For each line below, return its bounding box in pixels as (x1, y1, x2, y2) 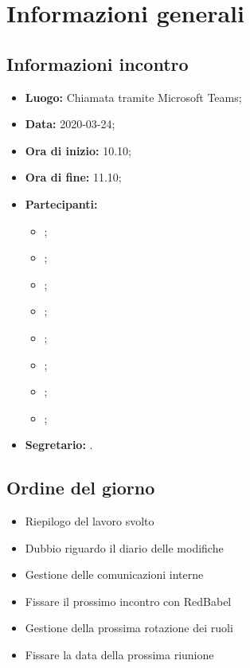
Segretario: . (25, 436, 93, 453)
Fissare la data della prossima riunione (25, 647, 214, 663)
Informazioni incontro (6, 51, 189, 76)
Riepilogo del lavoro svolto (25, 513, 154, 529)
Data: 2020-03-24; (25, 115, 115, 132)
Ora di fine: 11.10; (25, 169, 122, 186)
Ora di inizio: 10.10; (25, 142, 131, 158)
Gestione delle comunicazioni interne (25, 566, 204, 583)
